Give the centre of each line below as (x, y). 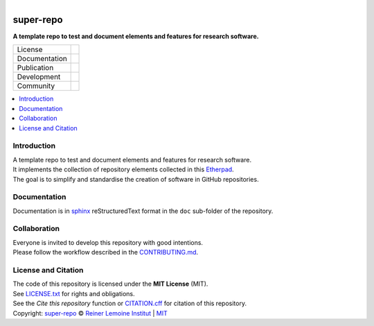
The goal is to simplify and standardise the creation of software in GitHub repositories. (136, 179)
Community (36, 86)
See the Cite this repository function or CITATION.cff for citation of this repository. (130, 303)
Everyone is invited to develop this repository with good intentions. (108, 242)
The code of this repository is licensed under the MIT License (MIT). (110, 284)
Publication (35, 68)
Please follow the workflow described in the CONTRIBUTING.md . (106, 252)
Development (39, 77)
